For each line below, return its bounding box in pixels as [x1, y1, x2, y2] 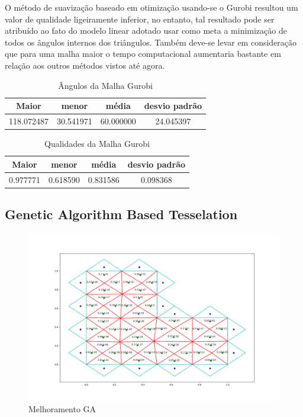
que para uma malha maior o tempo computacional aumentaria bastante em [5, 47, 281, 60]
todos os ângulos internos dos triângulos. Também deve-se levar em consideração [5, 36, 297, 48]
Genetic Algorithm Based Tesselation [5, 205, 238, 223]
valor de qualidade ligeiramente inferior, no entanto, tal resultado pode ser [5, 12, 275, 25]
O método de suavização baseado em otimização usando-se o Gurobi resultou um [5, 1, 298, 13]
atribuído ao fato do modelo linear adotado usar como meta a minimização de [5, 24, 287, 37]
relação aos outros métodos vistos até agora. [5, 59, 165, 71]
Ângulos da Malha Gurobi [58, 79, 153, 91]
